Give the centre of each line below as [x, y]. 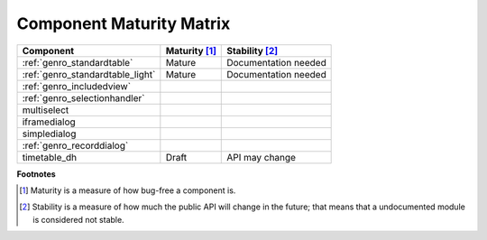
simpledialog [49, 134]
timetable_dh [50, 157]
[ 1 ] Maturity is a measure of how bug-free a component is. [128, 190]
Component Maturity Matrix [124, 23]
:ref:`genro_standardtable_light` [89, 74]
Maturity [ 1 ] [191, 51]
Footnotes [36, 174]
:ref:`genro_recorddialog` [75, 145]
